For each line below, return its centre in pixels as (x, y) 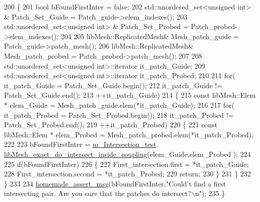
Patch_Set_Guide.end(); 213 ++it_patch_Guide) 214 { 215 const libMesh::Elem (130, 95)
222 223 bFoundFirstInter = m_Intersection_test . (81, 144)
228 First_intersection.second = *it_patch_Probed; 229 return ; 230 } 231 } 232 (127, 174)
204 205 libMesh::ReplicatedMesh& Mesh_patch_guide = (150, 36)
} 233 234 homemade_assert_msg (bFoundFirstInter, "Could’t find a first (115, 183)
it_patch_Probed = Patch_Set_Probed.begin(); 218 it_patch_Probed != (119, 115)
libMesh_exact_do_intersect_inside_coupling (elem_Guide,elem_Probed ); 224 (127, 154)
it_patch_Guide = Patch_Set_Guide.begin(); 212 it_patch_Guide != (113, 85)
